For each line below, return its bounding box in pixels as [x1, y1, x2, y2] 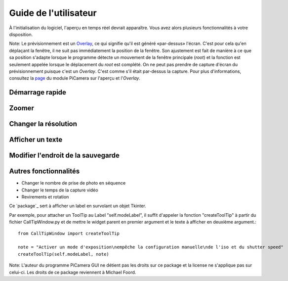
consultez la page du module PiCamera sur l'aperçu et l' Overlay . [9, 75, 141, 81]
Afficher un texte [9, 136, 63, 144]
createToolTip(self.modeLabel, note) [18, 251, 110, 257]
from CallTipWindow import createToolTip [18, 231, 120, 236]
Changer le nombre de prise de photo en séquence [21, 180, 126, 186]
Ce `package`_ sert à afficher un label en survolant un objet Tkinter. [9, 203, 146, 209]
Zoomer [9, 104, 34, 112]
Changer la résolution [9, 120, 78, 128]
